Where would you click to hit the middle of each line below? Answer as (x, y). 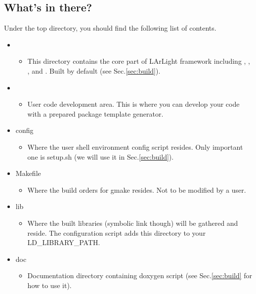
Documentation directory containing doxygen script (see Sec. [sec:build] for (140, 275)
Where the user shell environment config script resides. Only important (135, 147)
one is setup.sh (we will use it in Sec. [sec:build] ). (101, 156)
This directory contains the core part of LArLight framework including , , (139, 61)
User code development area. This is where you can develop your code (133, 104)
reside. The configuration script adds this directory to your (116, 232)
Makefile (28, 173)
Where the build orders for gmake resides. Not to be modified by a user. (137, 189)
